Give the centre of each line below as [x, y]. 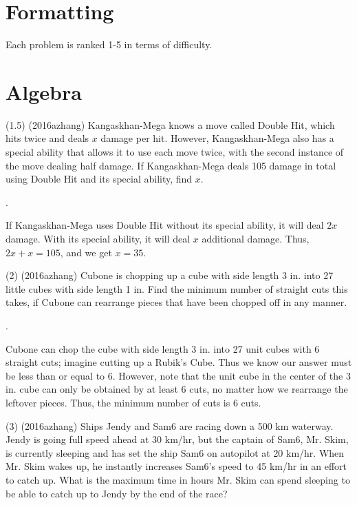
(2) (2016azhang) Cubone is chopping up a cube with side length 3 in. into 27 [170, 275]
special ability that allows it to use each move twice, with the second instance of [175, 152]
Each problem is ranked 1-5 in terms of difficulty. [109, 44]
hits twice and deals [47, 138]
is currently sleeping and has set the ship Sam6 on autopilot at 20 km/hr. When [175, 452]
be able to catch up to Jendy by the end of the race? [117, 493]
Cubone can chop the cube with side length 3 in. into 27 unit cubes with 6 [163, 348]
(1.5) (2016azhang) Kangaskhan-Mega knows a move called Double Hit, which [170, 124]
